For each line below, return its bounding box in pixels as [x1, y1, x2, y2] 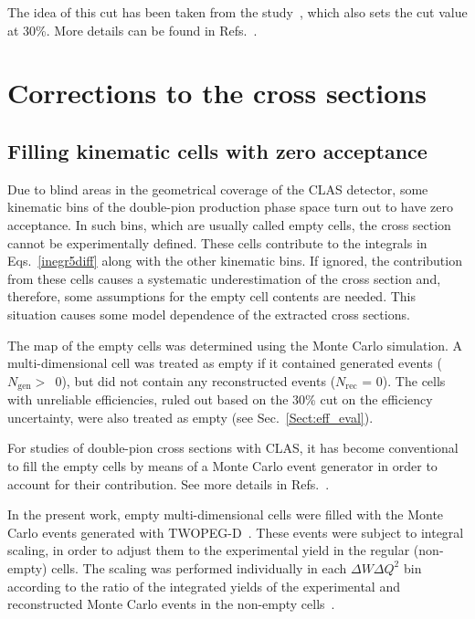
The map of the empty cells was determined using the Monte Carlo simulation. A [7, 335, 463, 354]
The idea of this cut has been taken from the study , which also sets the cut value [7, 3, 468, 21]
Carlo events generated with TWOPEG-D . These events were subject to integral [7, 522, 464, 541]
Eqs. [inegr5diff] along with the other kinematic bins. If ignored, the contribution [7, 251, 462, 270]
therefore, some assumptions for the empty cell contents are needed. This [7, 287, 417, 306]
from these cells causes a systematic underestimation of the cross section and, [7, 268, 441, 288]
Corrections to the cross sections [7, 74, 427, 111]
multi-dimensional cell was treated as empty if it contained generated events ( [7, 353, 442, 372]
